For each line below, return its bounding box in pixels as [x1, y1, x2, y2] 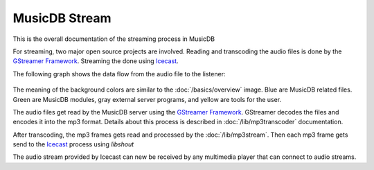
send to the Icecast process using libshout [12, 140, 134, 148]
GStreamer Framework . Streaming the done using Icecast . [12, 57, 179, 65]
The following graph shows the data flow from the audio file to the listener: [12, 69, 226, 78]
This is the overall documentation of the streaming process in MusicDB [12, 35, 215, 43]
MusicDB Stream [12, 10, 112, 26]
